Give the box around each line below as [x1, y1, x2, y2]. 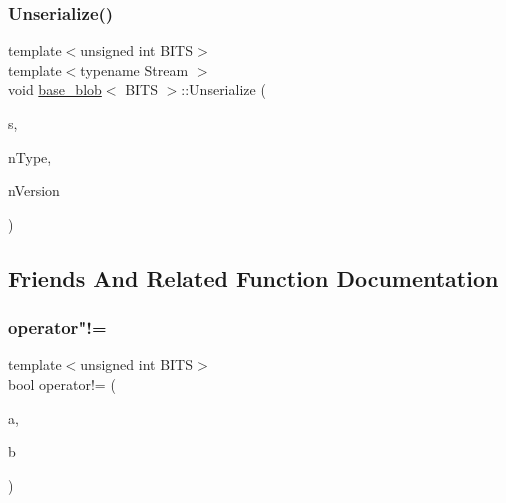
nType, [8, 146, 52, 167]
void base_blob [8, 79, 102, 100]
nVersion [8, 180, 60, 201]
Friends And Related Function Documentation [8, 262, 499, 293]
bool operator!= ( [8, 373, 116, 394]
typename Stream [80, 59, 189, 80]
